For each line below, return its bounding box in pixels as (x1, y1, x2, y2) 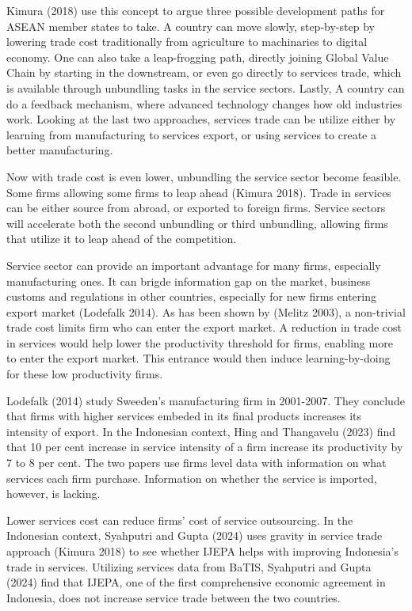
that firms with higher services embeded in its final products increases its (6, 408, 362, 424)
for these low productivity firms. (6, 366, 163, 382)
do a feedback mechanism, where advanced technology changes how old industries (6, 95, 402, 112)
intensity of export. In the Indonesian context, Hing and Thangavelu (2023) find (6, 423, 396, 439)
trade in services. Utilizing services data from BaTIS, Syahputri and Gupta (6, 558, 372, 575)
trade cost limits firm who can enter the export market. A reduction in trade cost (6, 319, 402, 336)
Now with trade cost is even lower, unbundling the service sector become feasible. (6, 168, 402, 184)
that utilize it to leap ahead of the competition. (6, 230, 237, 247)
